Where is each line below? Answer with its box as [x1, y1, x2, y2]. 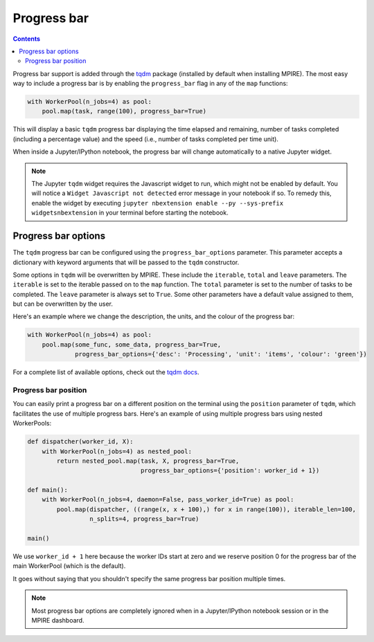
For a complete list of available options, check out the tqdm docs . [12, 368, 200, 376]
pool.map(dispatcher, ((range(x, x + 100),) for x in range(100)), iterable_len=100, [56, 505, 357, 513]
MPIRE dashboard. [31, 616, 84, 624]
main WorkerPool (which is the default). [12, 562, 126, 570]
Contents [12, 35, 41, 43]
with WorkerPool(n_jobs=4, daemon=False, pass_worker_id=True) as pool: [42, 495, 294, 504]
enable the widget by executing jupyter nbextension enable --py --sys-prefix [31, 199, 284, 207]
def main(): [27, 486, 69, 494]
